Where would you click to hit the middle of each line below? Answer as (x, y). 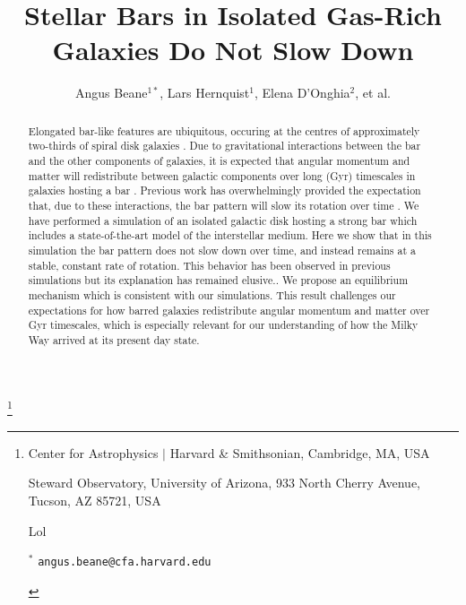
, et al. (373, 93)
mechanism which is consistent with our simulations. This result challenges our (212, 294)
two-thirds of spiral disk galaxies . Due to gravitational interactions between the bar (224, 146)
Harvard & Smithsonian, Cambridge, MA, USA (300, 452)
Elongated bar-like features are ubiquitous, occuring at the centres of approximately (224, 130)
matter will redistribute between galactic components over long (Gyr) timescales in (222, 175)
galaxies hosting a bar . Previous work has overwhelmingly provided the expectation (224, 190)
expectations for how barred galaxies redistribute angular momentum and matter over (229, 310)
